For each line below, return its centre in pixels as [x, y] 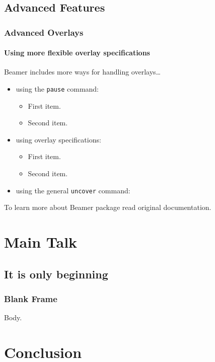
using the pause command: [57, 89]
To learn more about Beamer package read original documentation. [108, 207]
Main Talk [41, 242]
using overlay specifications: [58, 139]
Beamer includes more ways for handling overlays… [82, 72]
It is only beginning [56, 274]
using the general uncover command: [73, 190]
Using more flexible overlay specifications [77, 53]
